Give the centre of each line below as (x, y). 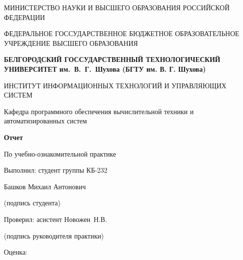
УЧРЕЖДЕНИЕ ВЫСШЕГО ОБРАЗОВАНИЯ (71, 43)
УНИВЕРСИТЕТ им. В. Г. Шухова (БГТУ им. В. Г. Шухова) (105, 69)
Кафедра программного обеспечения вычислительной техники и (99, 111)
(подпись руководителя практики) (54, 235)
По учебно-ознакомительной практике (60, 153)
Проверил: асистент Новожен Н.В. (56, 219)
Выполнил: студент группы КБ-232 (56, 170)
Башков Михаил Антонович (45, 186)
